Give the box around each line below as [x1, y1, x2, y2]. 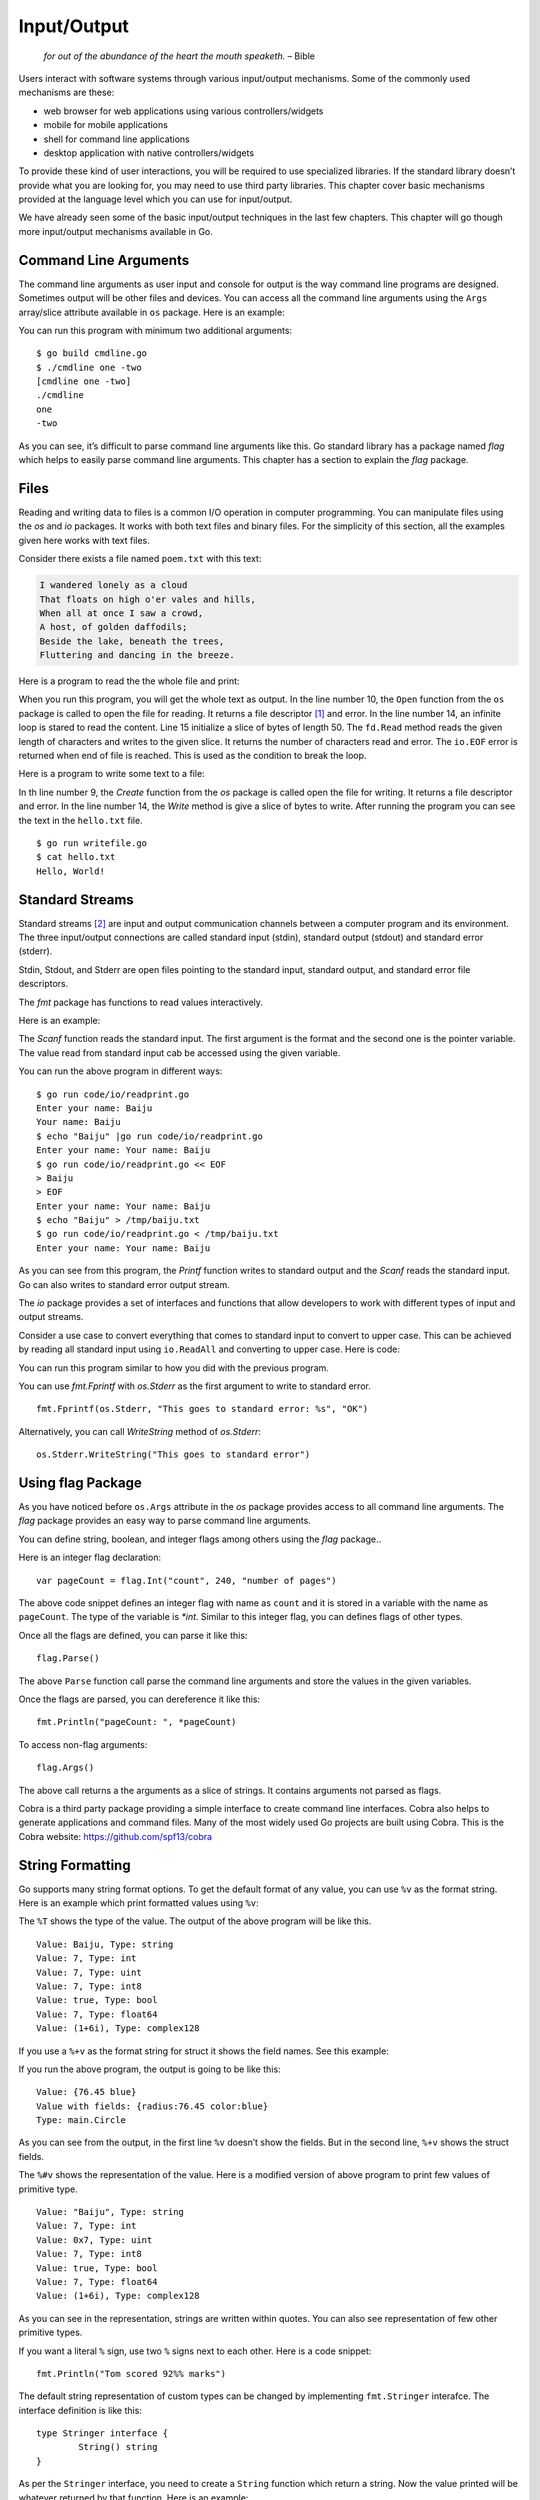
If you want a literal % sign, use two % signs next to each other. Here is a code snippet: [18, 2345, 372, 2357]
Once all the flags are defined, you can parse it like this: [18, 1629, 248, 1641]
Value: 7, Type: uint [36, 1966, 142, 1978]
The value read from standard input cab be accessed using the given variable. [18, 1046, 341, 1059]
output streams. [18, 1311, 84, 1323]
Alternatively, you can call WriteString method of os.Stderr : [18, 1425, 262, 1437]
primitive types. [18, 2326, 83, 2339]
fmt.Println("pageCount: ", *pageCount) [36, 1716, 237, 1728]
